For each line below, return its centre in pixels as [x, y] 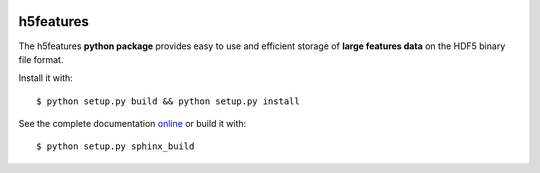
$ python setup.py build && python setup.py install [168, 101]
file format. [41, 59]
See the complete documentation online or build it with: [132, 124]
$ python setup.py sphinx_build [115, 146]
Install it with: [46, 78]
